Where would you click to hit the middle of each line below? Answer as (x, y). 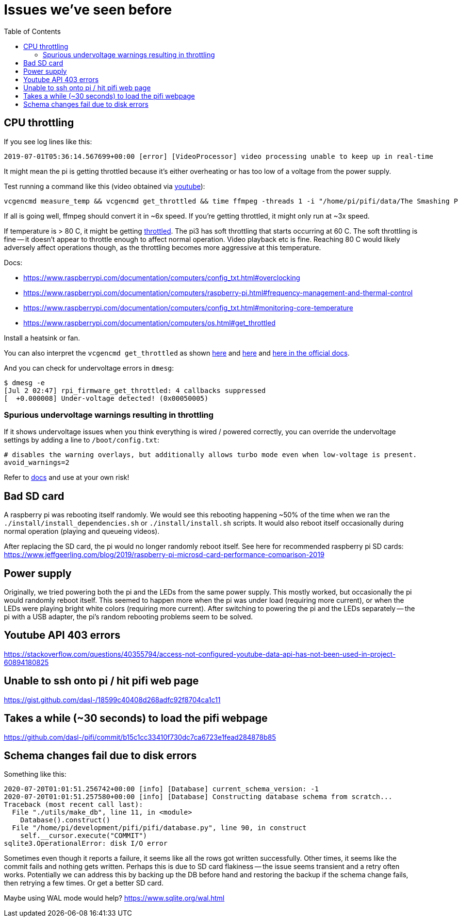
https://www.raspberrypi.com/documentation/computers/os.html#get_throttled (149, 323)
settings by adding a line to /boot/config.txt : (82, 440)
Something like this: (35, 774)
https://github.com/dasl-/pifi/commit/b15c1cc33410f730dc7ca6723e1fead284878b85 (140, 737)
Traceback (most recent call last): (74, 805)
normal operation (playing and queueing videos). (82, 531)
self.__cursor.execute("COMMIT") (84, 836)
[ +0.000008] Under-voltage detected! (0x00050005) (106, 398)
